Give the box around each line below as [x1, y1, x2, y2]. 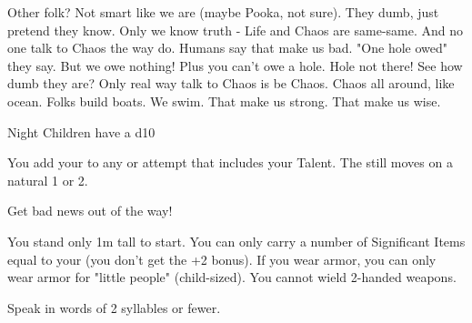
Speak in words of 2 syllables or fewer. [7, 298, 221, 317]
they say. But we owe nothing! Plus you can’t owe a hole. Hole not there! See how [7, 56, 463, 75]
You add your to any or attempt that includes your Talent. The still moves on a [7, 153, 453, 172]
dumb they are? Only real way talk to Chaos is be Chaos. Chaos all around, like [7, 74, 455, 93]
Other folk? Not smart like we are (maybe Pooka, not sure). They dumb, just [7, 3, 439, 21]
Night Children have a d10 [7, 122, 156, 141]
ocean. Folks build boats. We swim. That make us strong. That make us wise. [7, 91, 441, 110]
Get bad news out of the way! [7, 201, 173, 220]
